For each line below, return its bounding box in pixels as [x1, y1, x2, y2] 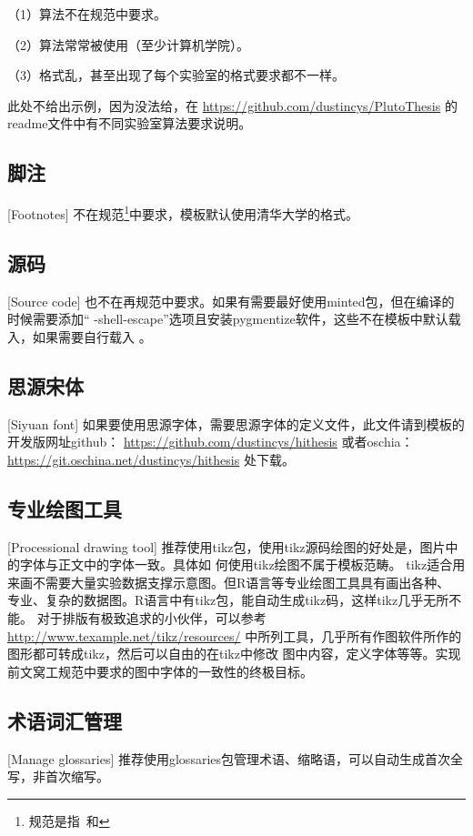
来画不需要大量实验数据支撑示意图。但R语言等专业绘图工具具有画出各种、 [7, 572, 450, 591]
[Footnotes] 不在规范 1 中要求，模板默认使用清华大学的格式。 [7, 202, 359, 223]
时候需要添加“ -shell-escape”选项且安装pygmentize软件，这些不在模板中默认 [7, 309, 448, 328]
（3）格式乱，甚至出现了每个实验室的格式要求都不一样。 [7, 65, 345, 85]
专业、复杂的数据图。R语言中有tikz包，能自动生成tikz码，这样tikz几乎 [7, 590, 424, 609]
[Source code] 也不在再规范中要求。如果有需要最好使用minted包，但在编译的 [7, 291, 455, 310]
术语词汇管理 [7, 706, 122, 734]
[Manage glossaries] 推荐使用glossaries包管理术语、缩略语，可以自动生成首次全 [7, 749, 464, 768]
